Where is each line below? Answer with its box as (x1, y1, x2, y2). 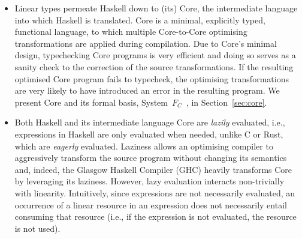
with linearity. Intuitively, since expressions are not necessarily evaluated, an (14, 186, 295, 199)
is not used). (14, 222, 61, 234)
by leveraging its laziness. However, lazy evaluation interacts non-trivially (14, 175, 285, 187)
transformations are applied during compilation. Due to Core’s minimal (14, 37, 277, 49)
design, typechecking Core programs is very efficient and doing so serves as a (14, 49, 296, 61)
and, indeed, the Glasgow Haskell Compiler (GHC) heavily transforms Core (14, 163, 292, 175)
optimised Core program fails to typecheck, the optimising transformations (14, 72, 289, 85)
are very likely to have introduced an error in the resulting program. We (14, 84, 280, 97)
